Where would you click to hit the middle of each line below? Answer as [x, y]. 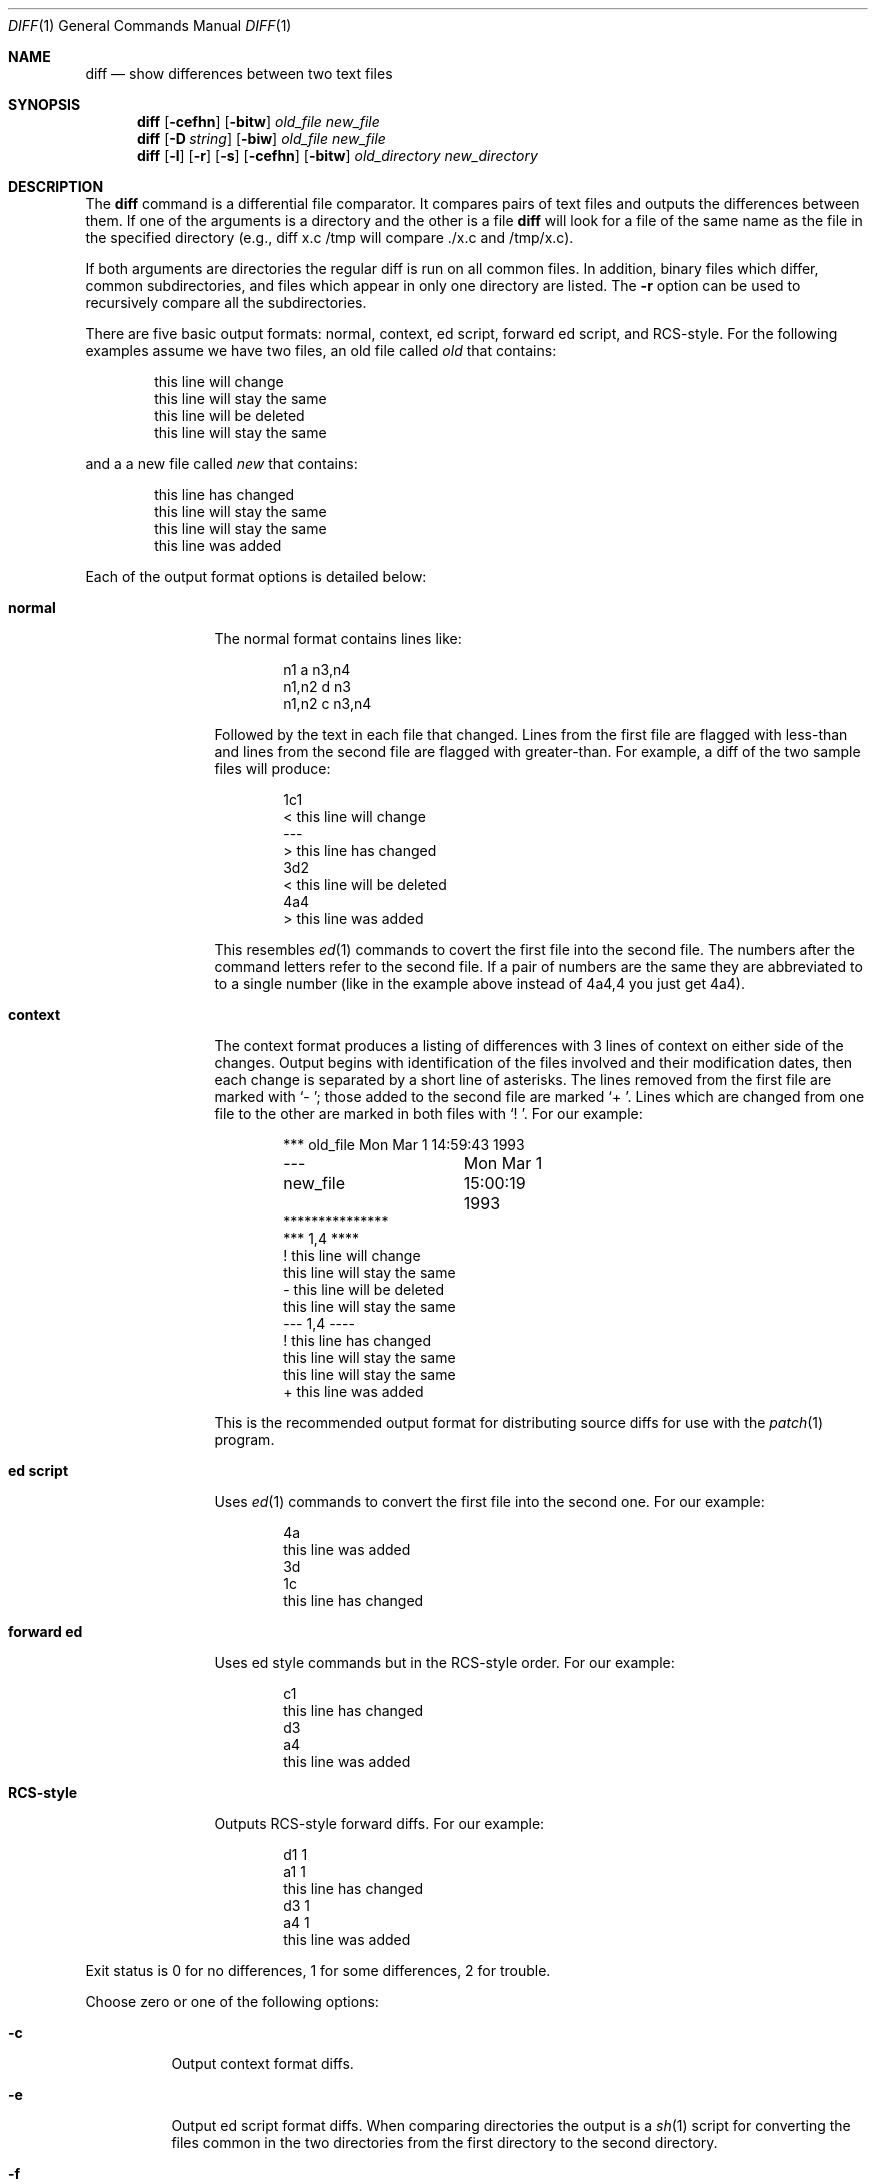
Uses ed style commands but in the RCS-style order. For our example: [444, 1662]
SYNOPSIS [44, 104]
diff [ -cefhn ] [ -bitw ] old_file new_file [258, 121]
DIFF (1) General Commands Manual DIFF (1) [150, 25]
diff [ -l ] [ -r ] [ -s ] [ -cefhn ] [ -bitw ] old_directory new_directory [337, 155]
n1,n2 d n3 [317, 686]
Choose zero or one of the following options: [232, 2001]
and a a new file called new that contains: [221, 463]
